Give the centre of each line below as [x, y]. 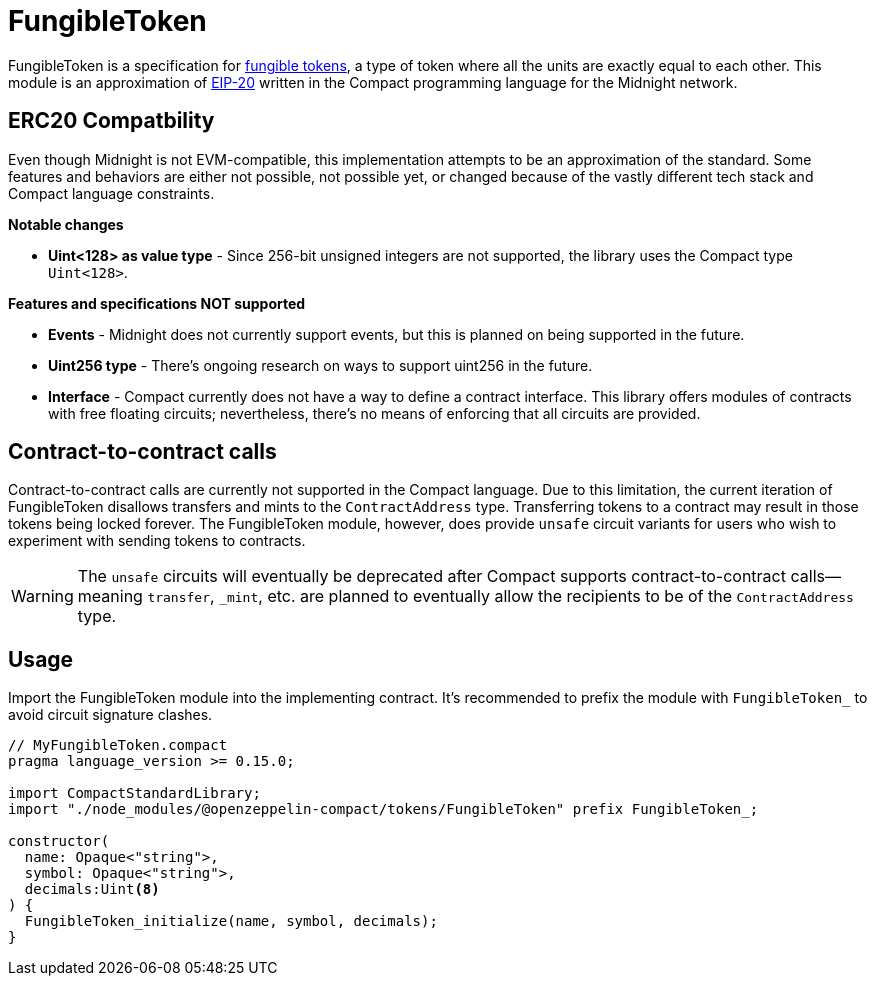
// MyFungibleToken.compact [118, 745]
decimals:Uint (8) [92, 889]
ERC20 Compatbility [111, 121]
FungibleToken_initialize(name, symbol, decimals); [231, 921]
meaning [110, 596]
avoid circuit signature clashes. [110, 715]
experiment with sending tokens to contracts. [157, 541]
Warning [42, 596]
